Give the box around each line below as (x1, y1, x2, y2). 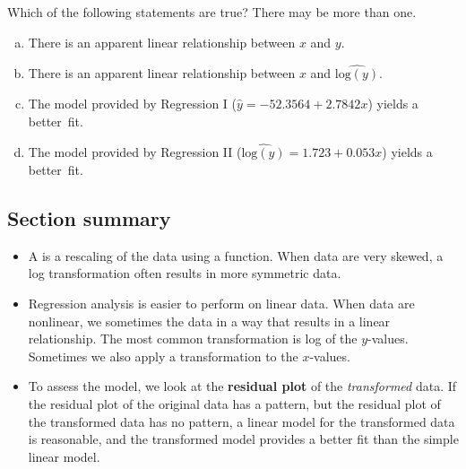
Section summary (7, 204, 171, 231)
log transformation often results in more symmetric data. (28, 264, 341, 282)
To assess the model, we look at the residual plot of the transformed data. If (28, 377, 457, 395)
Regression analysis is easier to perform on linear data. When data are (28, 293, 415, 312)
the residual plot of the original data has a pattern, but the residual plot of (28, 394, 441, 413)
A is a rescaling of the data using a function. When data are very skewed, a (28, 246, 444, 265)
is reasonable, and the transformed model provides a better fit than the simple (28, 430, 459, 448)
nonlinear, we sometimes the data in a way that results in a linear (28, 311, 391, 330)
